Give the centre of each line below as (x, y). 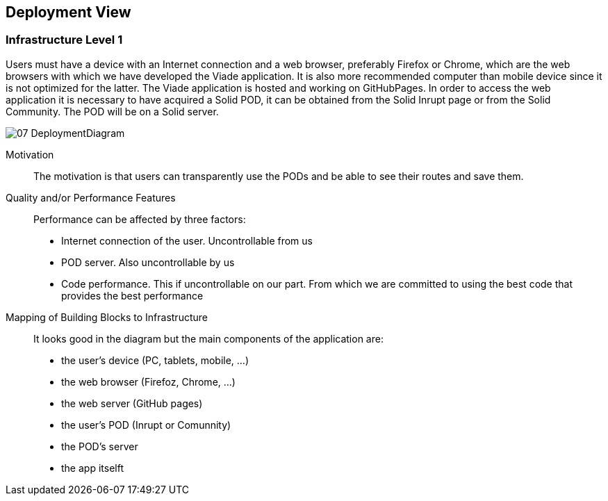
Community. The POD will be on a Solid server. (112, 111)
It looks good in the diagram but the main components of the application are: (208, 338)
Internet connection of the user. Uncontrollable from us (187, 240)
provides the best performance (132, 295)
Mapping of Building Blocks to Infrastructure (107, 317)
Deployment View (68, 12)
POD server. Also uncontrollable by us (148, 262)
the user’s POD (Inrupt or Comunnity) (146, 425)
